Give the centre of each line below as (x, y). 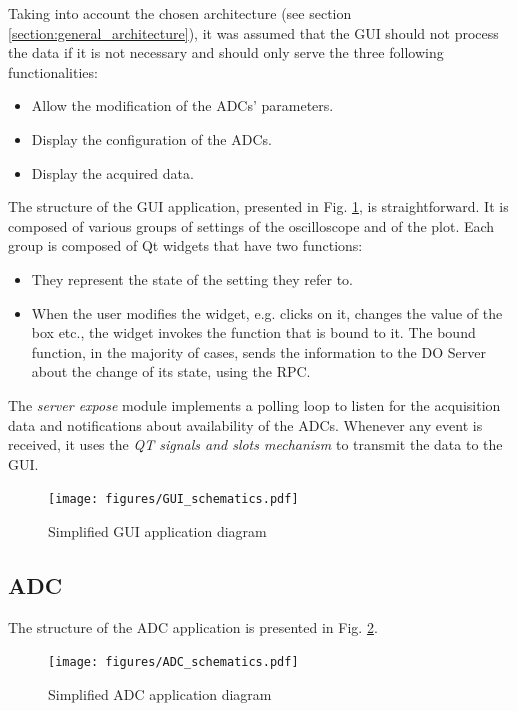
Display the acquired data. (112, 172)
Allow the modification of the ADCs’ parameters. (182, 105)
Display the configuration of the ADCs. (151, 138)
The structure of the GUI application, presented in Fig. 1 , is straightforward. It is (258, 206)
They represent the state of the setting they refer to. (192, 278)
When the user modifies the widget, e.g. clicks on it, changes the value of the (267, 312)
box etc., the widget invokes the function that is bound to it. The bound (253, 332)
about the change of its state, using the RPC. (171, 371)
